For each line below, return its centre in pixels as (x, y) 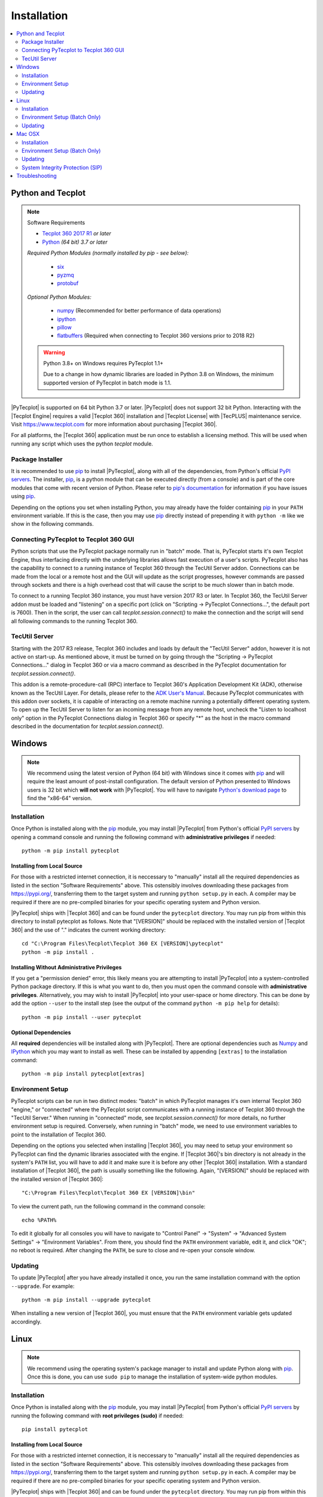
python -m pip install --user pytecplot (82, 1017)
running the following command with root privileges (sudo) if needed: (97, 1416)
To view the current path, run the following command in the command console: (108, 1206)
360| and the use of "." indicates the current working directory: (88, 930)
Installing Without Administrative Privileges (66, 967)
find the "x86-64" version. (60, 798)
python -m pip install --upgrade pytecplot (86, 1300)
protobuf (68, 283)
